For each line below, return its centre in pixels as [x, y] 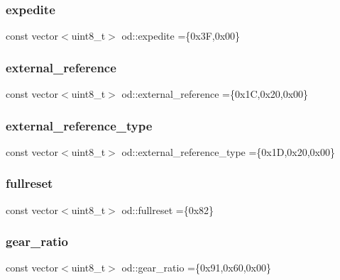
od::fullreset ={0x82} [168, 209]
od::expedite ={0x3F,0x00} [181, 36]
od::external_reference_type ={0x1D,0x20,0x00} [229, 151]
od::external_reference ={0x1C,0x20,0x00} [215, 94]
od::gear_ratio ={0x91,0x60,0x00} [196, 268]
